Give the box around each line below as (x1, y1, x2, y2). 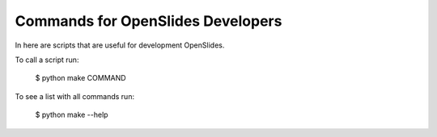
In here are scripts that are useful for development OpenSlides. (15, 40, 225, 50)
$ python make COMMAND (35, 73, 126, 83)
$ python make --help (35, 110, 108, 120)
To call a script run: (15, 55, 79, 64)
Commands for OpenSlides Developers (15, 12, 282, 30)
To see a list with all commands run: (15, 91, 135, 101)
